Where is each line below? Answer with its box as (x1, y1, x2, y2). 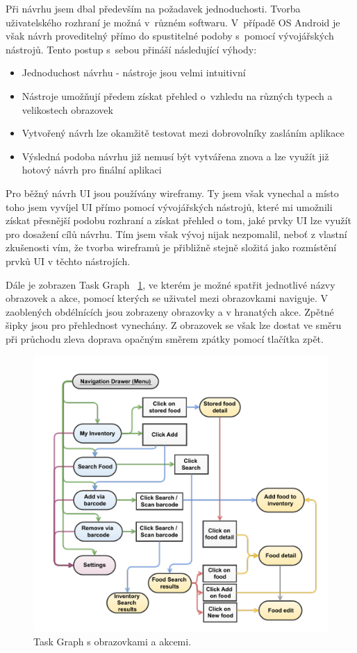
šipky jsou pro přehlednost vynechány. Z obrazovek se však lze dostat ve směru (6, 318, 342, 332)
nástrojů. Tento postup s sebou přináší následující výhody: (6, 42, 257, 56)
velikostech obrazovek (22, 102, 113, 117)
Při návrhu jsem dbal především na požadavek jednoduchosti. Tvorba (6, 1, 301, 15)
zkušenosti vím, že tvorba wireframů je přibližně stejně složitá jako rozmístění (6, 240, 337, 255)
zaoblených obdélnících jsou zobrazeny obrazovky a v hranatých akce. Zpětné (6, 304, 334, 319)
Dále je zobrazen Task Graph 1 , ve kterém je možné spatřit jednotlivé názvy (6, 277, 335, 291)
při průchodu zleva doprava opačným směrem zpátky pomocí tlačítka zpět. (6, 331, 324, 346)
